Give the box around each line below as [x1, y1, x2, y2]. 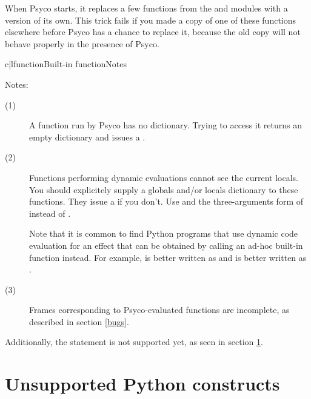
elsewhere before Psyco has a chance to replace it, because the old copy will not [5, 25, 301, 38]
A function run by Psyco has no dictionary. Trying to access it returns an [29, 119, 302, 131]
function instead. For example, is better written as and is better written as [29, 251, 307, 263]
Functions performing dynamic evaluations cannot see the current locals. [29, 171, 299, 183]
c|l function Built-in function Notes [5, 58, 127, 70]
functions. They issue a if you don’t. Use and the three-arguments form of [29, 195, 304, 208]
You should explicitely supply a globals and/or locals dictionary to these [29, 183, 298, 196]
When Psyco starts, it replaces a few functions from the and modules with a [5, 2, 288, 14]
